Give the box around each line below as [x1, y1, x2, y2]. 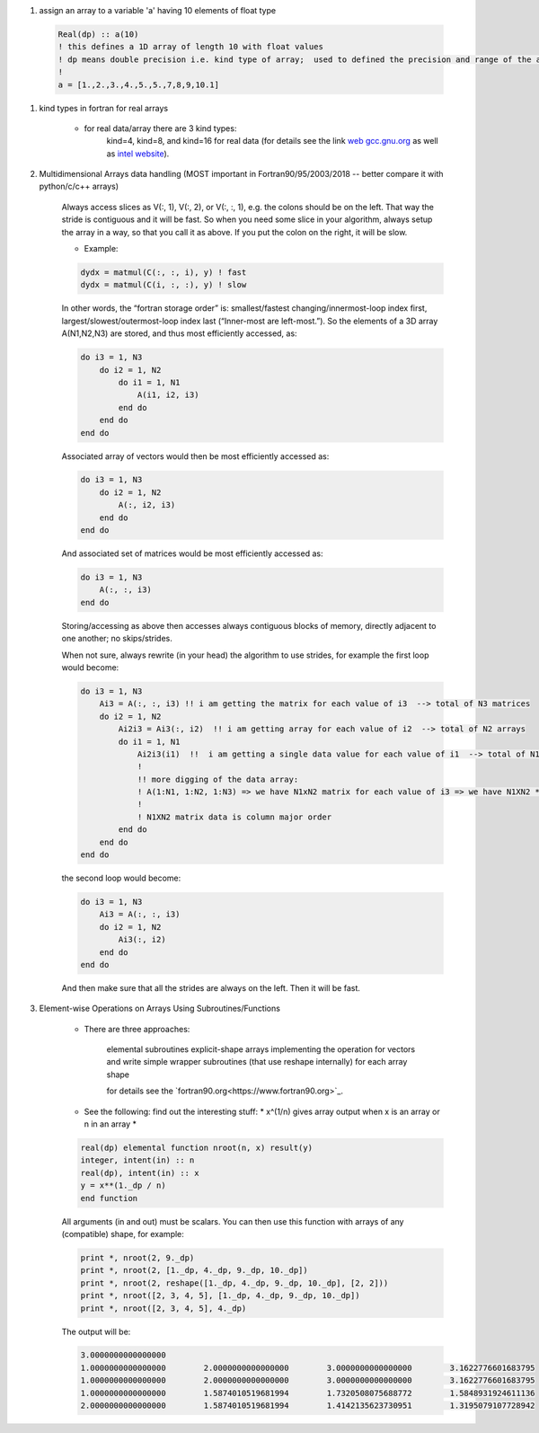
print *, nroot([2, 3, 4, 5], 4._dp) [80, 1303, 247, 1314]
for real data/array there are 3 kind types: [84, 122, 237, 134]
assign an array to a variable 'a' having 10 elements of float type [39, 5, 277, 15]
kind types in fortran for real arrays [39, 102, 169, 113]
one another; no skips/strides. [61, 633, 172, 644]
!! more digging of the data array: [137, 774, 299, 784]
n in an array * [84, 1119, 137, 1129]
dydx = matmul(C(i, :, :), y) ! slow [80, 279, 247, 290]
